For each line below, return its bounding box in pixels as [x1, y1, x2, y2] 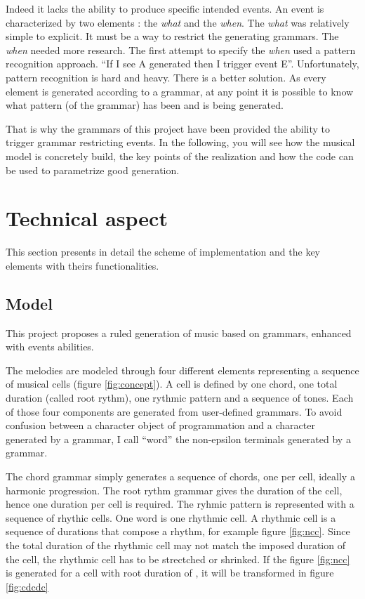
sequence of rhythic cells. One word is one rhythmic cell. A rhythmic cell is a [6, 510, 336, 525]
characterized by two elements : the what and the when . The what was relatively [6, 15, 350, 29]
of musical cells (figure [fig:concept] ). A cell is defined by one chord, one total [6, 376, 338, 391]
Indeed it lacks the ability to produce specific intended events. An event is [6, 1, 324, 15]
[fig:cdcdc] [6, 579, 48, 593]
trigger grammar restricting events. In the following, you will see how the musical [6, 135, 355, 150]
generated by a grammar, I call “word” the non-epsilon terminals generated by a [6, 431, 351, 446]
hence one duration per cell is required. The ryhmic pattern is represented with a [6, 496, 354, 511]
